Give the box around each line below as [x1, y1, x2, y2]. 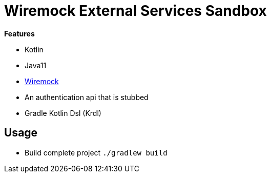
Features [4, 29, 35, 38]
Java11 [25, 61, 47, 70]
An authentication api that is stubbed [25, 92, 149, 102]
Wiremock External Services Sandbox [4, 2, 267, 19]
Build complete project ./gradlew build [25, 148, 168, 157]
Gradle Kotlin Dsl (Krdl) [25, 108, 101, 117]
